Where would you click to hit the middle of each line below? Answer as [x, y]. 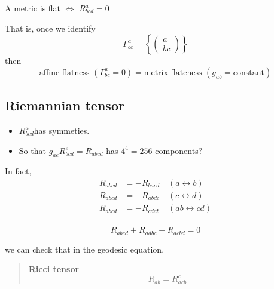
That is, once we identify [50, 28]
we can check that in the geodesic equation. [85, 249]
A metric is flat [33, 8]
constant [249, 73]
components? [179, 150]
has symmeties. [62, 130]
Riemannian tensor [65, 105]
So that [32, 150]
